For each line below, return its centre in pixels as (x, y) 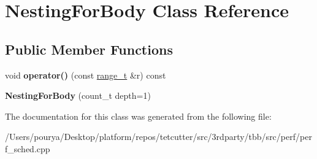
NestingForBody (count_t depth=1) (78, 95)
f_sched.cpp (28, 148)
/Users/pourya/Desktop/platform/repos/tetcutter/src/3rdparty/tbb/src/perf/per (158, 137)
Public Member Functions (89, 49)
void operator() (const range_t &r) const (86, 75)
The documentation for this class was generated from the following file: (138, 116)
